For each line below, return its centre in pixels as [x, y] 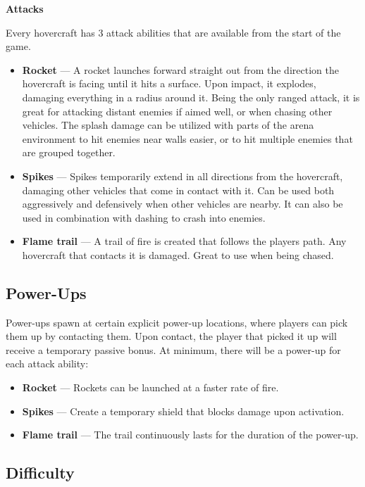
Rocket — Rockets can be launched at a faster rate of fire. [150, 387]
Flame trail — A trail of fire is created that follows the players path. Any [184, 241]
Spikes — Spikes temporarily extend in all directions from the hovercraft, [182, 176]
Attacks [25, 8]
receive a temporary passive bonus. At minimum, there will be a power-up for [173, 349]
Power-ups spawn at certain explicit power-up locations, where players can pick [177, 322]
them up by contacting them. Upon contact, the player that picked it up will [171, 336]
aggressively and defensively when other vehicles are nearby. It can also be [182, 204]
